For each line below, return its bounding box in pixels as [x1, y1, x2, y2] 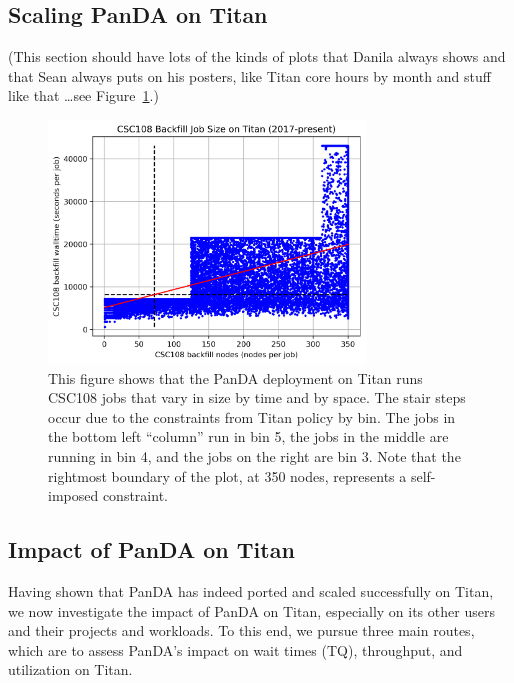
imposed [48, 485, 99, 506]
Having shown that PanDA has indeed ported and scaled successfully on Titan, [8, 580, 494, 601]
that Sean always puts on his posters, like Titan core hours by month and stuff [8, 65, 491, 86]
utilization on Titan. [8, 659, 133, 680]
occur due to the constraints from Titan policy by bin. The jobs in [48, 406, 456, 427]
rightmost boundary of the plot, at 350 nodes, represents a [48, 465, 407, 486]
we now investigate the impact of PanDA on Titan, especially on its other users [8, 600, 495, 621]
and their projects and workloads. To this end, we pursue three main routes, [8, 620, 475, 641]
